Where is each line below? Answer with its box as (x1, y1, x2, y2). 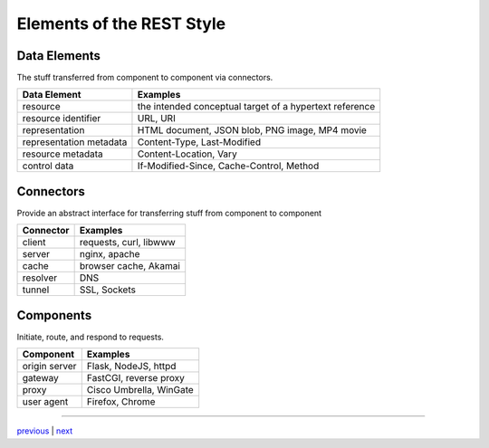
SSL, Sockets (79, 283, 136, 296)
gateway (22, 372, 59, 385)
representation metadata (22, 136, 128, 148)
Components (16, 308, 92, 323)
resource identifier (22, 112, 101, 125)
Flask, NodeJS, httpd (86, 360, 177, 373)
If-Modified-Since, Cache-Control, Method (137, 159, 320, 172)
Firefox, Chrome (86, 396, 156, 408)
